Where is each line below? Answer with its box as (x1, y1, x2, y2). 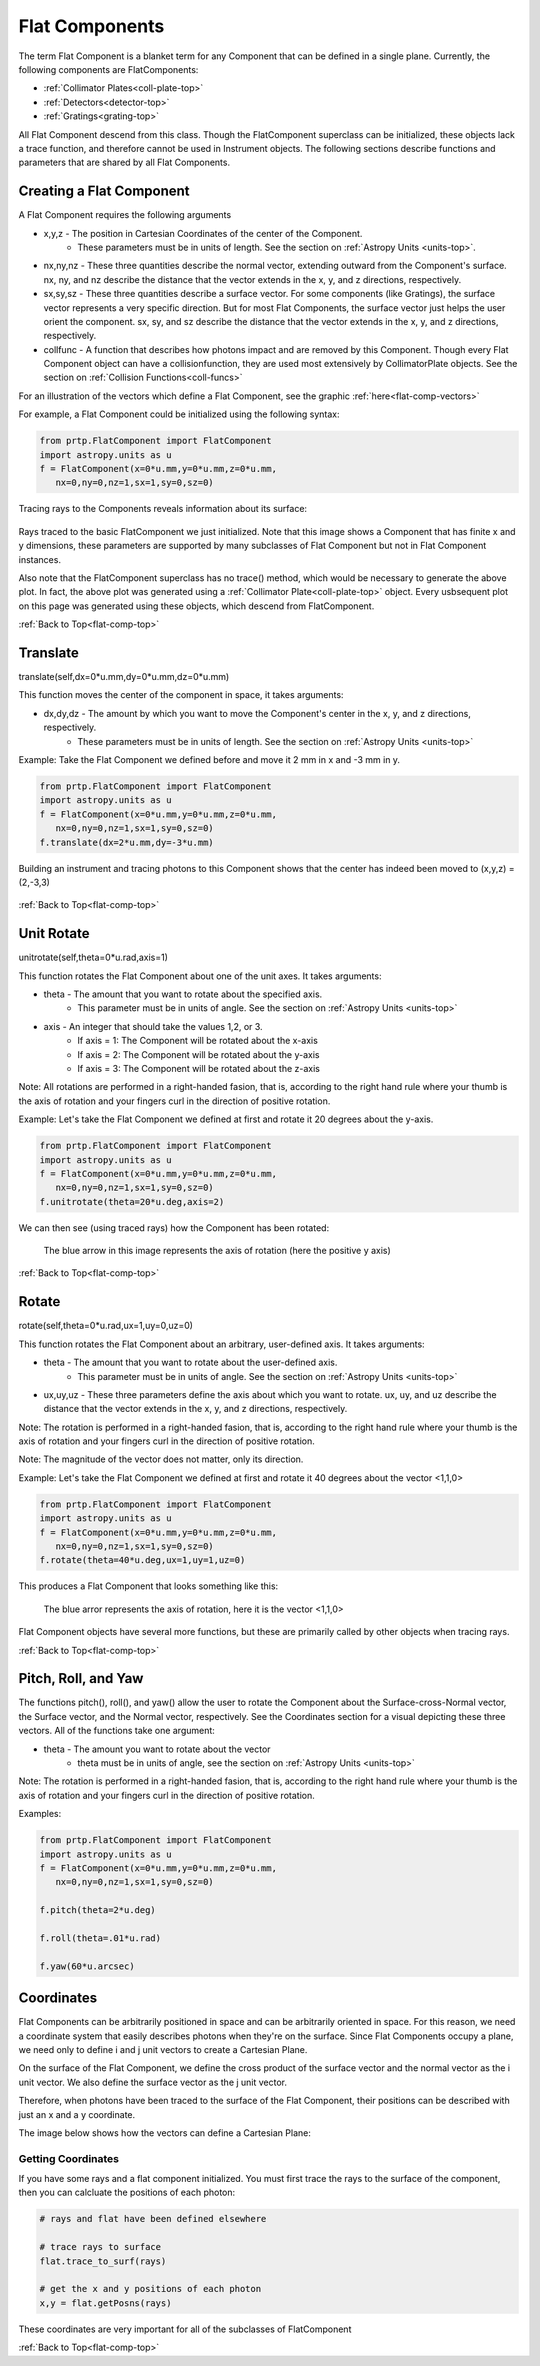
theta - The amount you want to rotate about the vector (43, 1743, 271, 1755)
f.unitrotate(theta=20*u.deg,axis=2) (39, 1196, 225, 1207)
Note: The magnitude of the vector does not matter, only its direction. (18, 1453, 304, 1465)
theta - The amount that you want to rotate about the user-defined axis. (43, 1356, 338, 1369)
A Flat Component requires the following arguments (18, 209, 232, 221)
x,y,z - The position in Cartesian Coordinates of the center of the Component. (43, 227, 363, 239)
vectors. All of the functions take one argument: (18, 1725, 215, 1737)
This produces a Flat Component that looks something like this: (18, 1580, 279, 1592)
